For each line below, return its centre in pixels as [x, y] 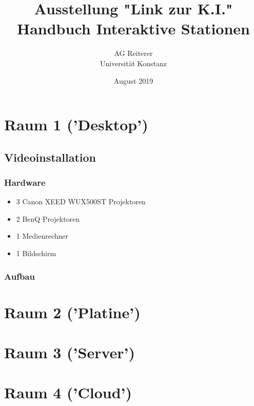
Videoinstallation [50, 157]
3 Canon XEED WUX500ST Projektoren [81, 201]
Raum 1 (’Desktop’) [76, 124]
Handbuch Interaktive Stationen [133, 28]
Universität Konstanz [133, 63]
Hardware [25, 182]
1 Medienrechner [42, 236]
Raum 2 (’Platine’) [72, 312]
